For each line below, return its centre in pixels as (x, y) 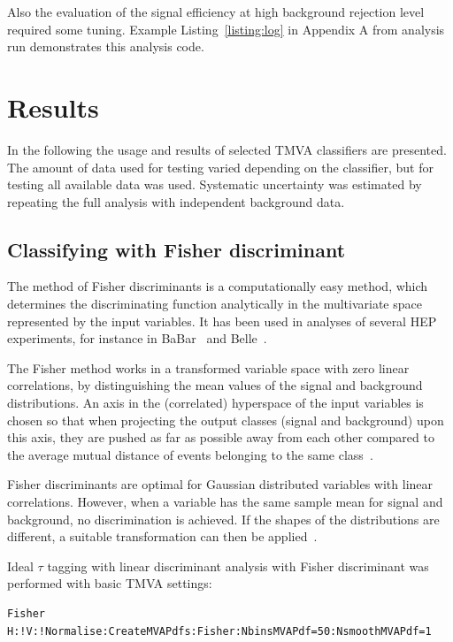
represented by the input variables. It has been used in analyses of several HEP (222, 321)
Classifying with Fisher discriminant (177, 249)
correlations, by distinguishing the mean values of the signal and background (215, 385)
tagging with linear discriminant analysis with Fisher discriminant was (238, 566)
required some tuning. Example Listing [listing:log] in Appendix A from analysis (226, 29)
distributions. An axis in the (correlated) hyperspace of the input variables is (215, 403)
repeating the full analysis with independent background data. (176, 201)
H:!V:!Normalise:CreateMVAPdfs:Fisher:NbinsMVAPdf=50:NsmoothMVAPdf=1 (219, 631)
